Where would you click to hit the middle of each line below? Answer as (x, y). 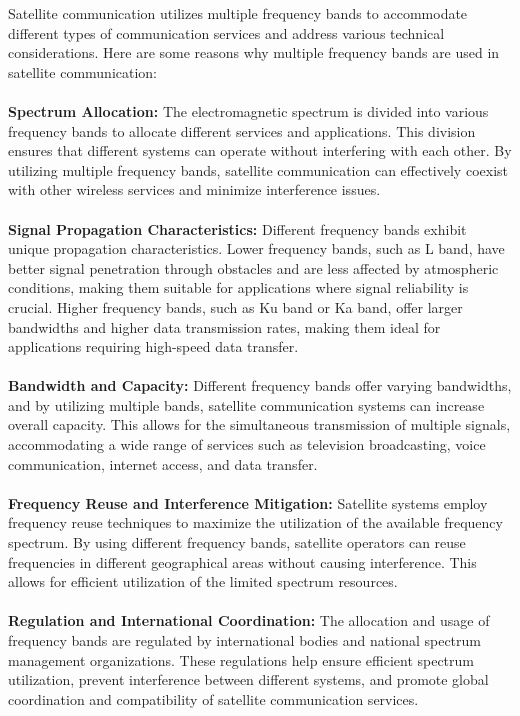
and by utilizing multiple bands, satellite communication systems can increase (246, 404)
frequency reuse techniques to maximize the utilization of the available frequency (255, 522)
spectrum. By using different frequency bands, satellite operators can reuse (237, 542)
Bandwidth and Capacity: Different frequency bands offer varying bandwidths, (260, 385)
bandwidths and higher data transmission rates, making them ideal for (224, 326)
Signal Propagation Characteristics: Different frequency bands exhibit (237, 228)
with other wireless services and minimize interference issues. (194, 189)
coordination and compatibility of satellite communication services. (213, 698)
